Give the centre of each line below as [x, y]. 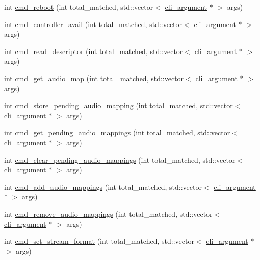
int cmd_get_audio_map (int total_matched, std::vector [94, 78]
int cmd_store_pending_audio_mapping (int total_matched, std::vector [119, 105]
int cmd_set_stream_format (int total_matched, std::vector [99, 241]
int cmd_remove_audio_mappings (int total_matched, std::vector [108, 213]
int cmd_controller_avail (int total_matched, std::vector [93, 24]
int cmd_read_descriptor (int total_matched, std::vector [94, 51]
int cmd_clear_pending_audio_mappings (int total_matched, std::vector [120, 159]
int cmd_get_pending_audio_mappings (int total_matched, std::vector [117, 132]
